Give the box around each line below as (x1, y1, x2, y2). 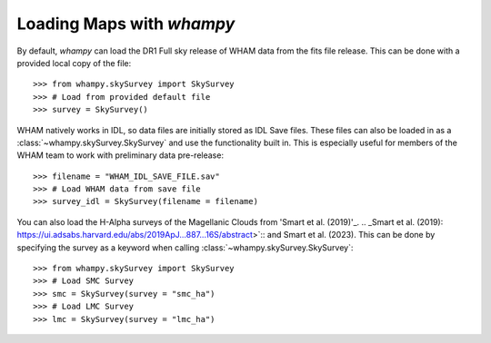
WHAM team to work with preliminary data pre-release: (16, 150, 225, 161)
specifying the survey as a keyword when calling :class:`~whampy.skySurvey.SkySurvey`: (16, 241, 354, 253)
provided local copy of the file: (16, 57, 132, 68)
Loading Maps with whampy (16, 14, 235, 34)
